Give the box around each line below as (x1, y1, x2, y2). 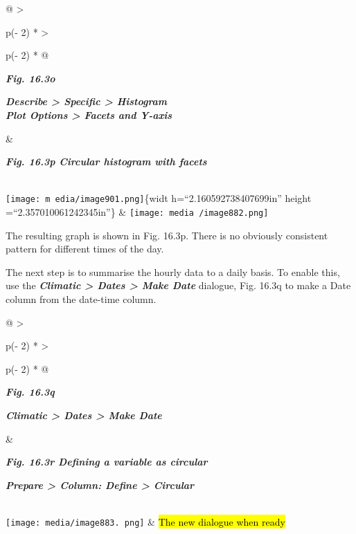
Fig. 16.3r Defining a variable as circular (6, 454, 208, 469)
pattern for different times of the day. (6, 241, 164, 256)
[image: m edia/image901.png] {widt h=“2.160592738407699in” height (6, 191, 312, 205)
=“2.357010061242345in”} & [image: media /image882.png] (6, 205, 269, 219)
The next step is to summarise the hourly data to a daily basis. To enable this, (6, 264, 340, 279)
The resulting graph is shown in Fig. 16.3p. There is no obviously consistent (6, 228, 328, 242)
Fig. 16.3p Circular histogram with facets (6, 154, 207, 169)
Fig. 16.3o (6, 71, 55, 85)
